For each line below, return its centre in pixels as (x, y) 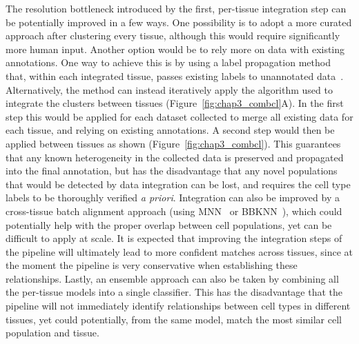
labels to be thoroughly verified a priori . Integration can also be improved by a (173, 198)
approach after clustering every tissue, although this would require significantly (173, 36)
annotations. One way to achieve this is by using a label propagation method (168, 62)
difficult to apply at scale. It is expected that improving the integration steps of (174, 238)
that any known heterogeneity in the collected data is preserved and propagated (175, 157)
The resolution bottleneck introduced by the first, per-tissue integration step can (176, 8)
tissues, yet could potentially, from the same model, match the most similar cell (174, 319)
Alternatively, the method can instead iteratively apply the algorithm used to (169, 89)
